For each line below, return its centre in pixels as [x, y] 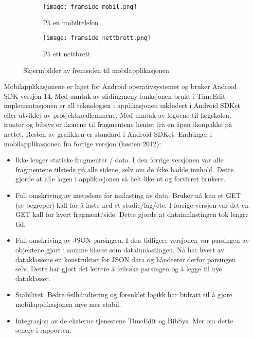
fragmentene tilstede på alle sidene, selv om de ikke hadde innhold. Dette [124, 169]
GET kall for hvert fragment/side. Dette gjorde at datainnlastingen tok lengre [132, 214]
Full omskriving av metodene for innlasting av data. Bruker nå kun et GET [128, 195]
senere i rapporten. [43, 330]
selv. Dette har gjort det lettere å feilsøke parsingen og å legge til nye [119, 269]
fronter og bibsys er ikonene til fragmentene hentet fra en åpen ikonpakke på [118, 124]
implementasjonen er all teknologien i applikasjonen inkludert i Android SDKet [122, 105]
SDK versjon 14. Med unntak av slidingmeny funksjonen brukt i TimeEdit [115, 96]
